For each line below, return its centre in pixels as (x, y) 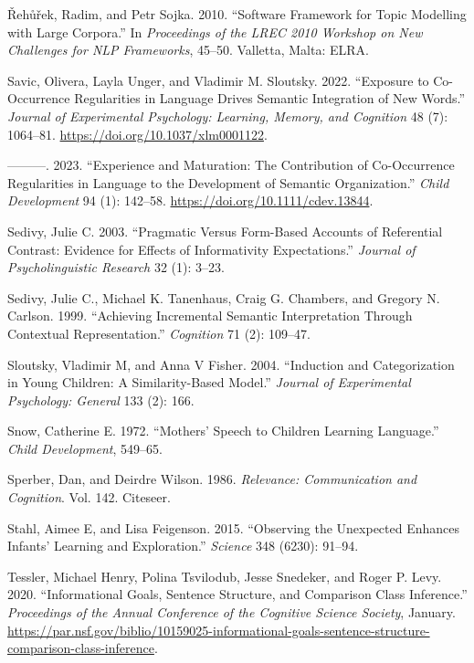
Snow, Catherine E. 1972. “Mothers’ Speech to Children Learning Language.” (223, 431)
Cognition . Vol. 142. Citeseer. (89, 497)
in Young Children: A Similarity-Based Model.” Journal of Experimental (209, 382)
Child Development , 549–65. (85, 448)
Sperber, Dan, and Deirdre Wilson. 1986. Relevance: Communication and (212, 479)
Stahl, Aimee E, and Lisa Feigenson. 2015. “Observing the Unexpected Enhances (234, 527)
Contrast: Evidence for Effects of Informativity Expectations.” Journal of (211, 249)
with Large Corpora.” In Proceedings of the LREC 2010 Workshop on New (215, 32)
